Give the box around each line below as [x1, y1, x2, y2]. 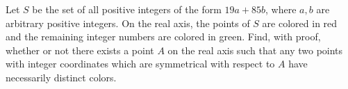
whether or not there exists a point [6, 42, 154, 57]
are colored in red [262, 15, 338, 30]
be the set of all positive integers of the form [32, 2, 222, 16]
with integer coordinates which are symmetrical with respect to [6, 56, 275, 71]
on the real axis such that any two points [167, 42, 343, 57]
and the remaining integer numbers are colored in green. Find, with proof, [6, 29, 321, 44]
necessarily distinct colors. [6, 70, 117, 84]
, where [265, 2, 297, 16]
